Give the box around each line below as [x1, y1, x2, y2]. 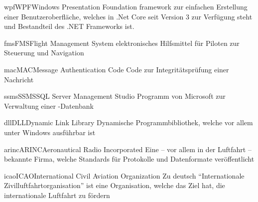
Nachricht [4, 74, 34, 84]
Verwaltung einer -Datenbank [4, 100, 94, 111]
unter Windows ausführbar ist [4, 127, 96, 137]
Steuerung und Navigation [4, 47, 84, 58]
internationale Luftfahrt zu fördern [4, 190, 110, 200]
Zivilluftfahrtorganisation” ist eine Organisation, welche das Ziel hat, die [4, 180, 225, 191]
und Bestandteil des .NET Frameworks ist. [4, 21, 134, 31]
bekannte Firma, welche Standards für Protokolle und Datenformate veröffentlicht [4, 154, 255, 164]
